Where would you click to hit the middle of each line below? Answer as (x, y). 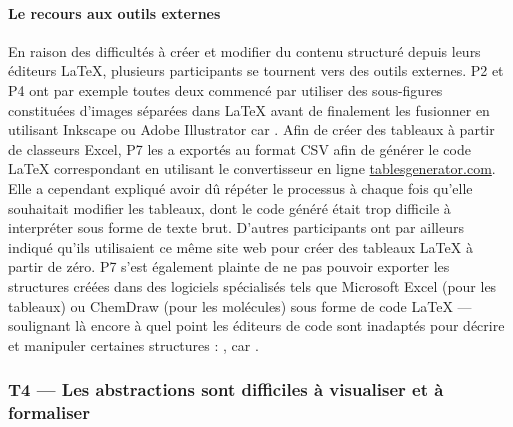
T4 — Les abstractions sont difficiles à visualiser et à (226, 389)
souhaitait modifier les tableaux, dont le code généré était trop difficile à (229, 207)
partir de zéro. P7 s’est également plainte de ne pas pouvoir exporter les (229, 266)
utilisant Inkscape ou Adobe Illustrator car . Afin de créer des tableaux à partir (251, 129)
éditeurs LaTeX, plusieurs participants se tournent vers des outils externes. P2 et (256, 70)
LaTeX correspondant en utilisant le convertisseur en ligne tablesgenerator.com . (252, 168)
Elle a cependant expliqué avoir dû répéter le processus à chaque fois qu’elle (240, 187)
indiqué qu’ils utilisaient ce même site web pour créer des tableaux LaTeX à (240, 246)
